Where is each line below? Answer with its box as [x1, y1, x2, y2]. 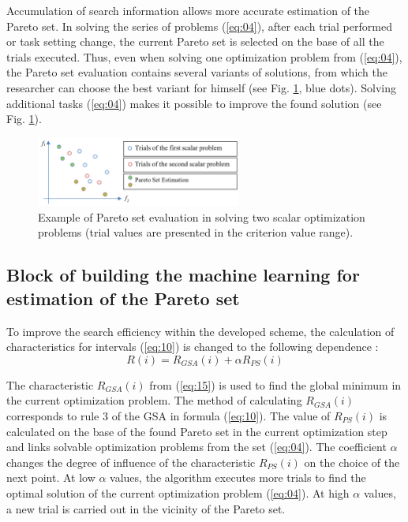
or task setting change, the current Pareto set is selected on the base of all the [6, 33, 384, 50]
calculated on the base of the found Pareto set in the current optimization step [6, 423, 387, 439]
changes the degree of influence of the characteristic [6, 453, 256, 470]
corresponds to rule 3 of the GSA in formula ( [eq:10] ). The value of [6, 407, 331, 423]
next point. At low [6, 469, 95, 486]
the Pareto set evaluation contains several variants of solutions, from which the [6, 64, 388, 80]
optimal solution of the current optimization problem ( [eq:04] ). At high [6, 484, 350, 501]
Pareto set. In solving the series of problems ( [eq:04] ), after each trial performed [6, 17, 392, 34]
